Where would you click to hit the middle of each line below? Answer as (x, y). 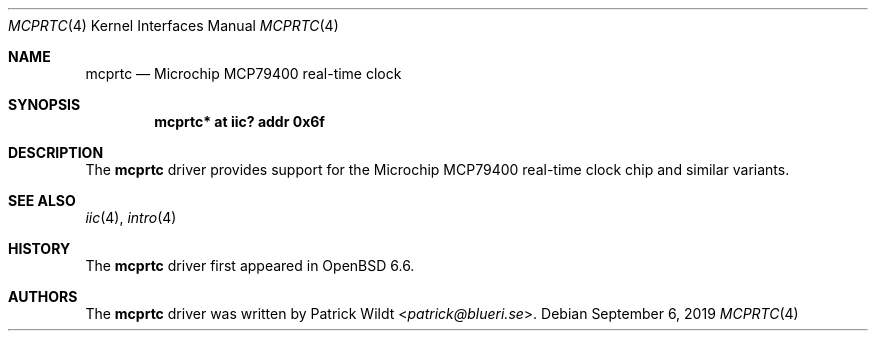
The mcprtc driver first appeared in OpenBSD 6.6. (250, 265)
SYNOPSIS (44, 104)
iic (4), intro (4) (131, 217)
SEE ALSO (42, 200)
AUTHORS (43, 296)
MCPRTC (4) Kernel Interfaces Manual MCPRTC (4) (173, 25)
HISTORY (39, 248)
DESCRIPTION (56, 152)
